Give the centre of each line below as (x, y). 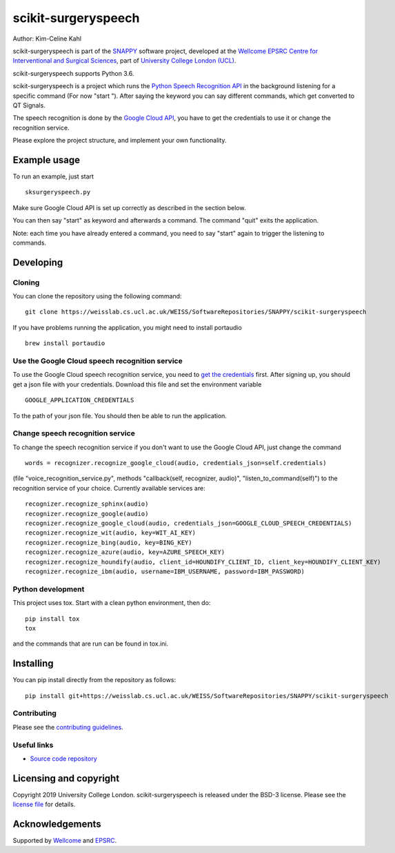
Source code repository (63, 759)
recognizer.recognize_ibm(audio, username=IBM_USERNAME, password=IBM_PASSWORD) (165, 572)
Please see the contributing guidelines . (68, 727)
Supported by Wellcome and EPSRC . (65, 841)
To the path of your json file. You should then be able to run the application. (120, 415)
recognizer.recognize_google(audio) (87, 514)
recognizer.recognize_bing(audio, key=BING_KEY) (109, 542)
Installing (33, 664)
